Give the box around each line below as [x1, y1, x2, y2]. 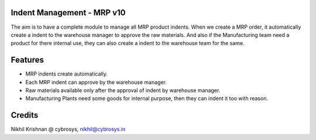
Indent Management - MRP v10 [11, 8, 126, 18]
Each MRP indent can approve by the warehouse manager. [25, 78, 167, 86]
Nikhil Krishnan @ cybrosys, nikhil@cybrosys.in [11, 126, 126, 133]
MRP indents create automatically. [25, 70, 108, 77]
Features [11, 55, 44, 65]
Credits [11, 110, 39, 120]
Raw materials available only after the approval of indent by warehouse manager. [25, 87, 221, 94]
